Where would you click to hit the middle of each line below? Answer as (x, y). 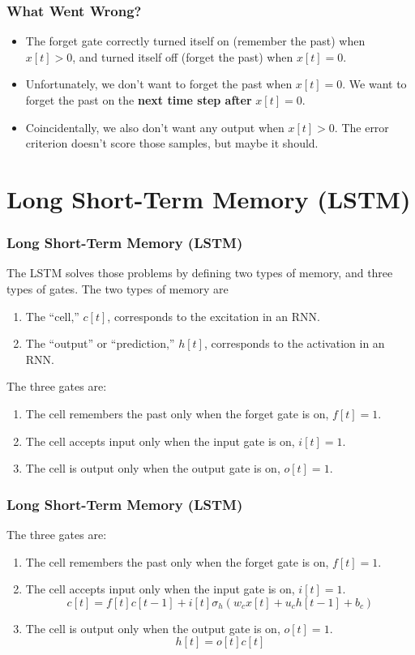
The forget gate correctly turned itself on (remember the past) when (195, 41)
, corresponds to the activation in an (294, 343)
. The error (362, 127)
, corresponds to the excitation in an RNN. (214, 316)
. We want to (374, 84)
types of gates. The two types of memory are (118, 288)
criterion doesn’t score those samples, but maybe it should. (172, 143)
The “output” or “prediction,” (100, 343)
